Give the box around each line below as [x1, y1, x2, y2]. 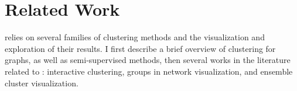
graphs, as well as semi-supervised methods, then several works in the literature [5, 54, 291, 66]
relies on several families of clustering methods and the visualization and [5, 31, 265, 43]
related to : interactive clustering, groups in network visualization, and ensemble [5, 65, 293, 77]
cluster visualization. [5, 76, 78, 89]
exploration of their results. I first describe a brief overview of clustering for [5, 42, 276, 54]
